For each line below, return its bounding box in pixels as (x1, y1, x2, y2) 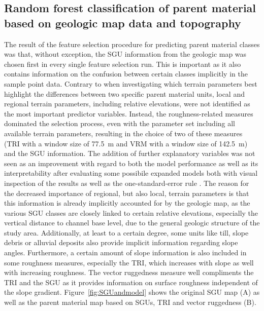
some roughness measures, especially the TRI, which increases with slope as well (4, 257, 254, 267)
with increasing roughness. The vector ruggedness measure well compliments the (4, 267, 254, 278)
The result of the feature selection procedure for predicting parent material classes (4, 38, 260, 49)
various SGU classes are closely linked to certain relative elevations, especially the (4, 207, 258, 218)
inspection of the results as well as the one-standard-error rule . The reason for (4, 177, 249, 188)
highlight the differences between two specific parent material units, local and (4, 88, 245, 99)
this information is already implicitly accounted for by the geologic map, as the (4, 198, 250, 208)
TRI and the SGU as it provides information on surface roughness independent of (4, 277, 258, 287)
